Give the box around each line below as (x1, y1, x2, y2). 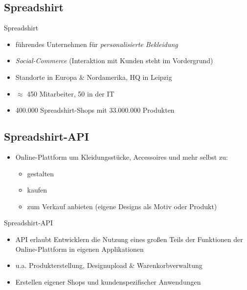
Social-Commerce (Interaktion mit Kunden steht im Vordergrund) (15, 55, 213, 66)
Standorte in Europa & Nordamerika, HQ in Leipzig (15, 72, 172, 82)
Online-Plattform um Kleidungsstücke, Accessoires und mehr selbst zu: (15, 151, 228, 162)
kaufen (27, 185, 47, 195)
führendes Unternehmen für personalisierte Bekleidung (15, 39, 178, 49)
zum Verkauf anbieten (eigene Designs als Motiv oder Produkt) (27, 201, 217, 211)
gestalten (27, 168, 54, 178)
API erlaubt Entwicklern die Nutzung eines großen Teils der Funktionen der (15, 234, 243, 244)
